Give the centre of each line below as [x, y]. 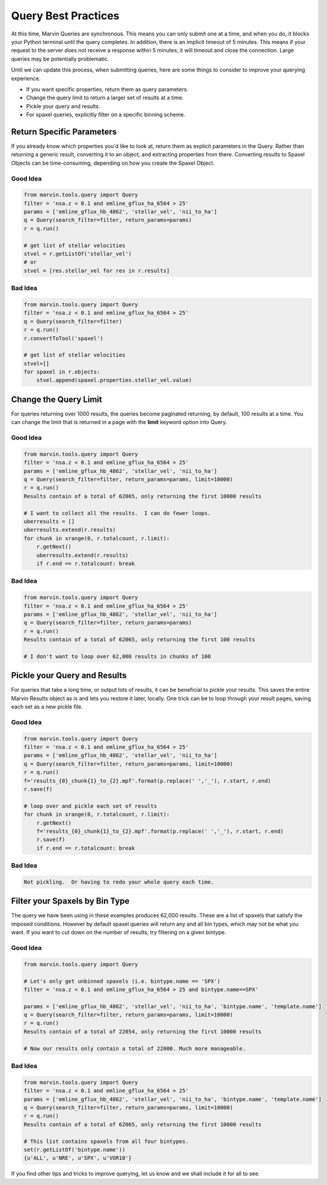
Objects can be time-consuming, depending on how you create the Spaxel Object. [113, 163]
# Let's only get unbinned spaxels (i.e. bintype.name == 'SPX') [122, 981]
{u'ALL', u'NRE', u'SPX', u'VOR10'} [78, 1158]
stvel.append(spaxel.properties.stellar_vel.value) [114, 380]
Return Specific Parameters [64, 131]
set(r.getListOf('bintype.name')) [75, 1150]
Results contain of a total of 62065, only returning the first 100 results [139, 640]
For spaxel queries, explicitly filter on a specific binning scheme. [106, 115]
